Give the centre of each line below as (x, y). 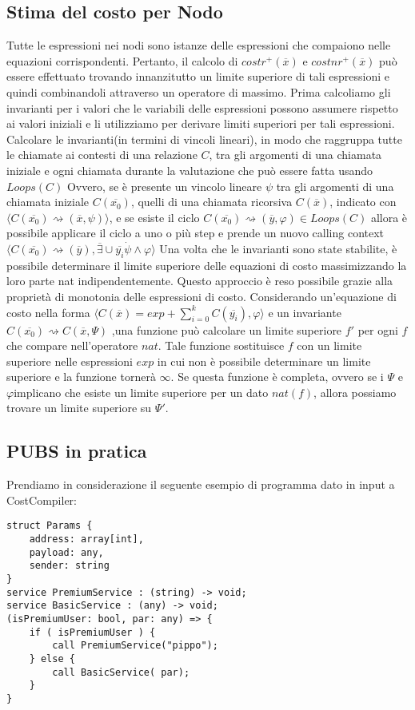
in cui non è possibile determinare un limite (264, 361)
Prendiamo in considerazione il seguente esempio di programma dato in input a (201, 484)
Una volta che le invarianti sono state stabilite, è (278, 248)
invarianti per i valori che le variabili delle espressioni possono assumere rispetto (202, 107)
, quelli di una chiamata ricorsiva (211, 202)
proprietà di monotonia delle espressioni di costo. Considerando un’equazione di (202, 296)
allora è (389, 217)
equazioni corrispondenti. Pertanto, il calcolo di (122, 60)
